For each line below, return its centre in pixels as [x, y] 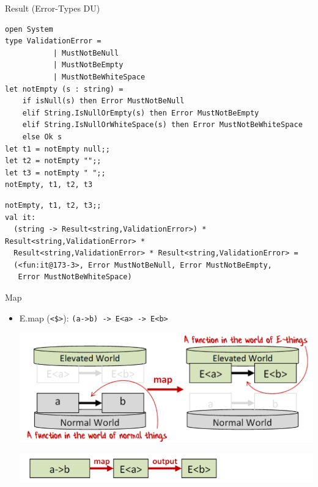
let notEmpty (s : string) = [64, 89]
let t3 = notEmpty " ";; [55, 173]
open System [29, 29]
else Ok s [42, 137]
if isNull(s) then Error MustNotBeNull [103, 101]
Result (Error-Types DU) [53, 8]
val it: [20, 217]
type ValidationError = [53, 41]
